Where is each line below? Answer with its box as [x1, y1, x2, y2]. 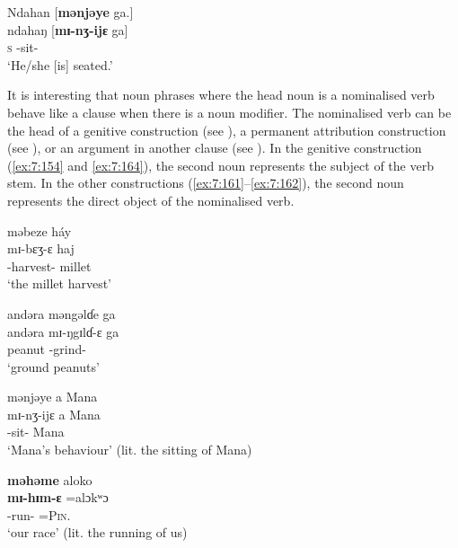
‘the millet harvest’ [7, 274, 112, 293]
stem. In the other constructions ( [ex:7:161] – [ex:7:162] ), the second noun [7, 173, 404, 192]
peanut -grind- [7, 340, 86, 358]
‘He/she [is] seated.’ [7, 55, 113, 74]
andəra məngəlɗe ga [7, 304, 116, 323]
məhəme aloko [7, 470, 92, 489]
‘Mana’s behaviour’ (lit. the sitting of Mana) [7, 440, 252, 459]
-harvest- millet [7, 256, 92, 275]
